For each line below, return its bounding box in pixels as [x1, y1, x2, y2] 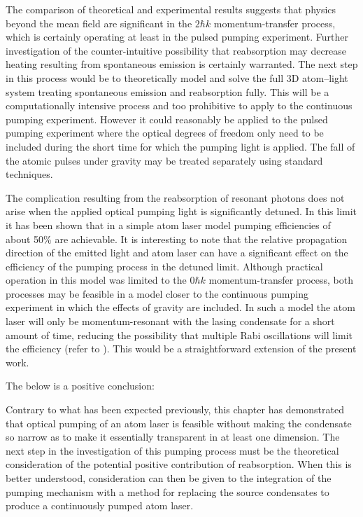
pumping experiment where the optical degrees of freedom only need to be [6, 125, 324, 140]
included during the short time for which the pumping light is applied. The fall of [6, 139, 355, 153]
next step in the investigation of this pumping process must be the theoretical [6, 443, 339, 457]
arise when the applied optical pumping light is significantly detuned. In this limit [6, 204, 357, 219]
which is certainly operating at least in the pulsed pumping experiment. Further [6, 29, 348, 44]
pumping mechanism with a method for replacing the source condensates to [6, 484, 329, 499]
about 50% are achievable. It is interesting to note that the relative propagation [6, 231, 348, 246]
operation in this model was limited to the [6, 273, 187, 287]
